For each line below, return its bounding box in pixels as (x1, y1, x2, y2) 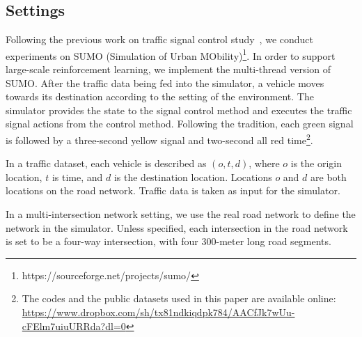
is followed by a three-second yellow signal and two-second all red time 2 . (6, 131, 313, 147)
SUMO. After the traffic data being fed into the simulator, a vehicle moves (6, 75, 324, 90)
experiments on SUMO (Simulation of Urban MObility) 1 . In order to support (6, 46, 336, 63)
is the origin (290, 156, 342, 171)
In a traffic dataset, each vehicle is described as (6, 156, 207, 171)
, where (249, 156, 280, 171)
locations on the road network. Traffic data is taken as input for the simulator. (6, 183, 340, 198)
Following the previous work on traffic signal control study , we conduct (6, 32, 313, 47)
